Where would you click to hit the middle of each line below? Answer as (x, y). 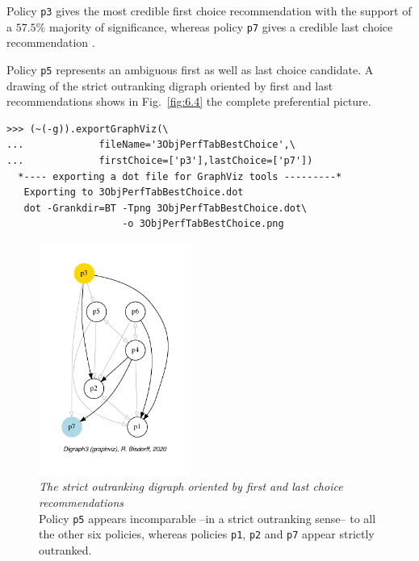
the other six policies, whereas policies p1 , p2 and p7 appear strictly (207, 534)
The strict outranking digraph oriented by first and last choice (191, 486)
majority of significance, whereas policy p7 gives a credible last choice (221, 26)
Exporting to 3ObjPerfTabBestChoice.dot (134, 193)
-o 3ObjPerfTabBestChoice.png (203, 224)
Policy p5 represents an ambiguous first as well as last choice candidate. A (190, 69)
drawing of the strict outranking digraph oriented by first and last (170, 85)
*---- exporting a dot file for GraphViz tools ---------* (180, 176)
